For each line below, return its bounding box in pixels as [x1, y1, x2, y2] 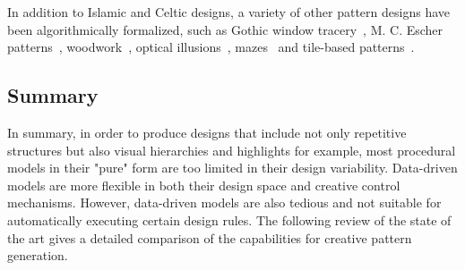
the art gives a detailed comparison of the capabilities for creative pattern [7, 228, 412, 247]
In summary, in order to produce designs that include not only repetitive [7, 122, 407, 141]
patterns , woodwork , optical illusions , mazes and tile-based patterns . [7, 38, 415, 56]
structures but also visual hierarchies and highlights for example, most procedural [7, 140, 456, 159]
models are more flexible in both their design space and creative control [7, 175, 400, 194]
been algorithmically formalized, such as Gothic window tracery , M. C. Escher [7, 20, 443, 38]
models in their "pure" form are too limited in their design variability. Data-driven [7, 158, 458, 177]
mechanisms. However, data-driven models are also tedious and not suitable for [7, 193, 442, 212]
